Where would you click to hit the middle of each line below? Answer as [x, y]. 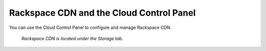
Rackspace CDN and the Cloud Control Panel [102, 13]
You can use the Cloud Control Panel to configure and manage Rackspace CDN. [90, 27]
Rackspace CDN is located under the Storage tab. [72, 38]
